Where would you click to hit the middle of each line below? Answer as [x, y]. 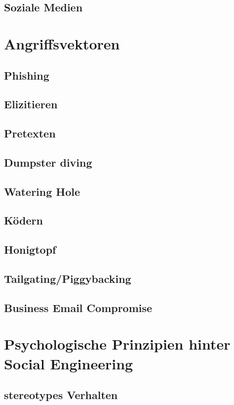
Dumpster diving [48, 162]
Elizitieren [31, 104]
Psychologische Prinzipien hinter [117, 344]
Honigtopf [30, 249]
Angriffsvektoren [62, 43]
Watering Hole [42, 191]
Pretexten [30, 133]
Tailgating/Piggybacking [68, 279]
